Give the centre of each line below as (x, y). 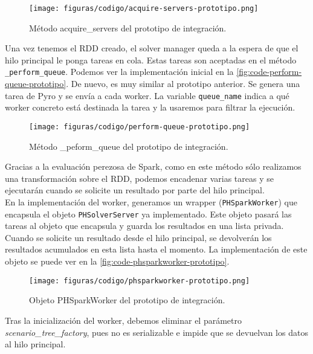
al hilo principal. (35, 344)
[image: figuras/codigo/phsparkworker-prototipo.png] (140, 281)
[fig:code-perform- (269, 72)
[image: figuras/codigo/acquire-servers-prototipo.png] (144, 8)
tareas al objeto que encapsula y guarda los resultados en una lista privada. (144, 226)
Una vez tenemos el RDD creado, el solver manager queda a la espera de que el (152, 48)
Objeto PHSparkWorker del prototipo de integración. (127, 300)
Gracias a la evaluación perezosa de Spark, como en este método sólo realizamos (153, 166)
